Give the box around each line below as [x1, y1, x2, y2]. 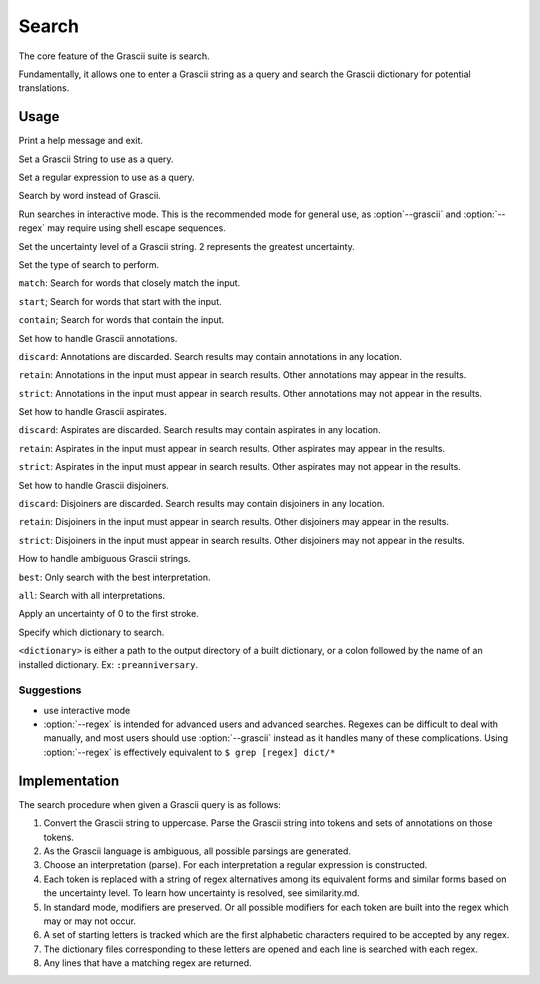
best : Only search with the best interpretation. [18, 571, 211, 583]
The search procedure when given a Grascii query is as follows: [18, 798, 282, 810]
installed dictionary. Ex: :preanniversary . [18, 658, 199, 670]
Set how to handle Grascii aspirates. [18, 406, 167, 418]
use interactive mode [43, 704, 131, 716]
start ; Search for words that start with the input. [18, 295, 222, 307]
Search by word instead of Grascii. [18, 190, 162, 202]
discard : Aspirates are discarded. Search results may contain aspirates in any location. [18, 424, 381, 436]
